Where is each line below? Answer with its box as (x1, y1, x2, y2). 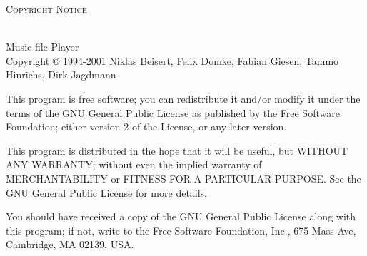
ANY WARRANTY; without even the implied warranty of (6, 157, 262, 172)
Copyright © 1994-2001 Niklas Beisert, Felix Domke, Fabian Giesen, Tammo (6, 53, 339, 68)
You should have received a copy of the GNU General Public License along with (6, 209, 356, 224)
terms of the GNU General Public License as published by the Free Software (6, 105, 340, 120)
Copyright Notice (6, 1, 87, 16)
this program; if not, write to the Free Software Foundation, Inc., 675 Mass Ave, (6, 222, 356, 237)
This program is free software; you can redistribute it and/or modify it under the (6, 91, 361, 106)
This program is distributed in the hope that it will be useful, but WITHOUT (6, 143, 348, 158)
